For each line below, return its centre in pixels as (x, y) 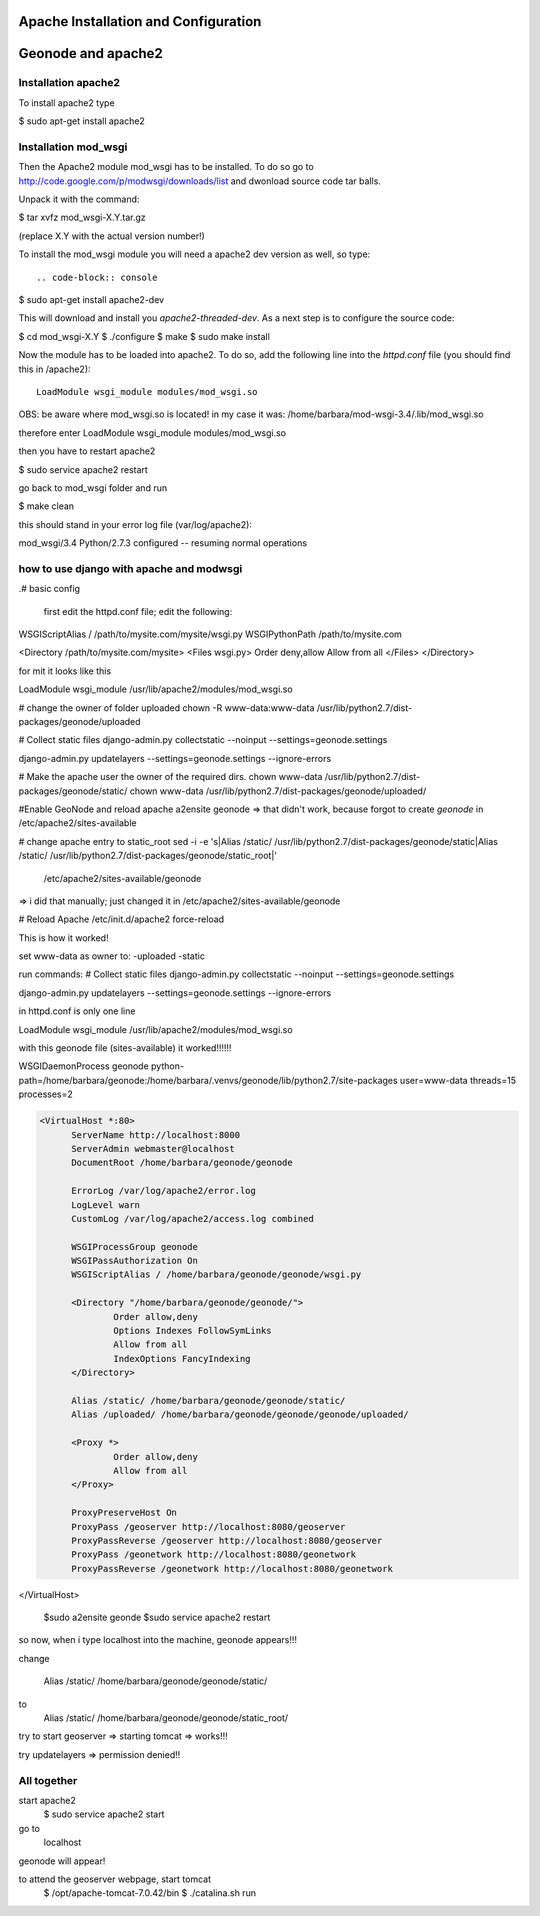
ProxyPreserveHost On (124, 1513)
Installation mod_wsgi (73, 147)
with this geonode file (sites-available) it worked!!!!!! (125, 1048)
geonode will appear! (62, 1861)
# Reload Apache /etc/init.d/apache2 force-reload (121, 919)
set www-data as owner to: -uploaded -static (111, 956)
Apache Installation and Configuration (140, 21)
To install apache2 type (66, 102)
